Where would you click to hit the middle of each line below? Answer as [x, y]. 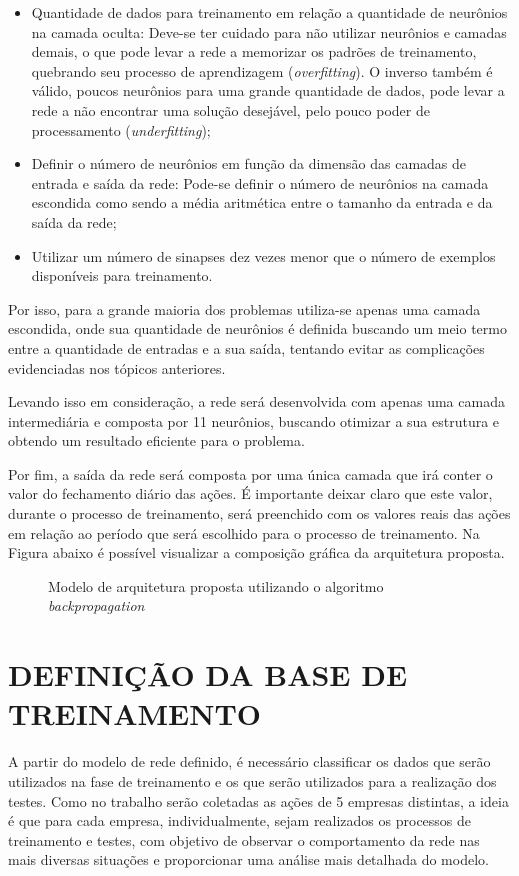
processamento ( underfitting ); [121, 129]
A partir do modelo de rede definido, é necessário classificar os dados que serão [249, 761]
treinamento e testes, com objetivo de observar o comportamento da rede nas [244, 839]
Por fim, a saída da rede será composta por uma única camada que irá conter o [250, 473]
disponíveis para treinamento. [122, 275]
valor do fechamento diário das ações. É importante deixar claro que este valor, [250, 493]
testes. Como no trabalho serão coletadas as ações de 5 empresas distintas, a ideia [258, 800]
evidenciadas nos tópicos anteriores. [117, 367]
